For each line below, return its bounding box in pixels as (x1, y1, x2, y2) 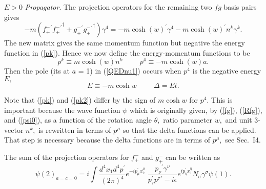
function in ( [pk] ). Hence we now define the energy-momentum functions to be (4, 47, 250, 58)
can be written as (165, 152, 220, 162)
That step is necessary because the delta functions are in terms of (4, 134, 210, 145)
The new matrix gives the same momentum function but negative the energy (4, 37, 245, 48)
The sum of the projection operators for (4, 152, 129, 162)
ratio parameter (163, 114, 212, 125)
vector (4, 124, 24, 135)
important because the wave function (4, 104, 120, 115)
